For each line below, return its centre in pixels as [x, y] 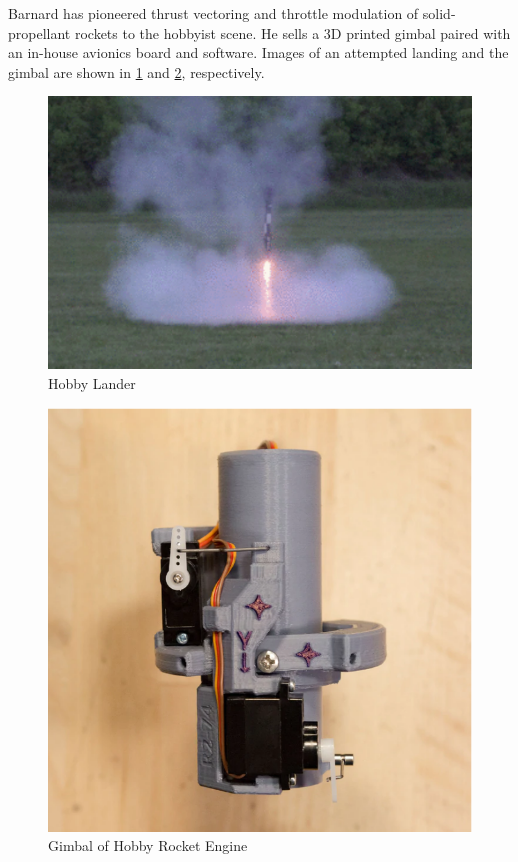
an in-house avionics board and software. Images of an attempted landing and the [258, 52]
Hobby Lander [92, 382]
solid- [439, 13]
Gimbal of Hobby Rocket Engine [148, 845]
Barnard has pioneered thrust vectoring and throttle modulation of [213, 13]
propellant [39, 32]
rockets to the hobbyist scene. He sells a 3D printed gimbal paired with [292, 32]
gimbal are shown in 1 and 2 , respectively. [136, 71]
